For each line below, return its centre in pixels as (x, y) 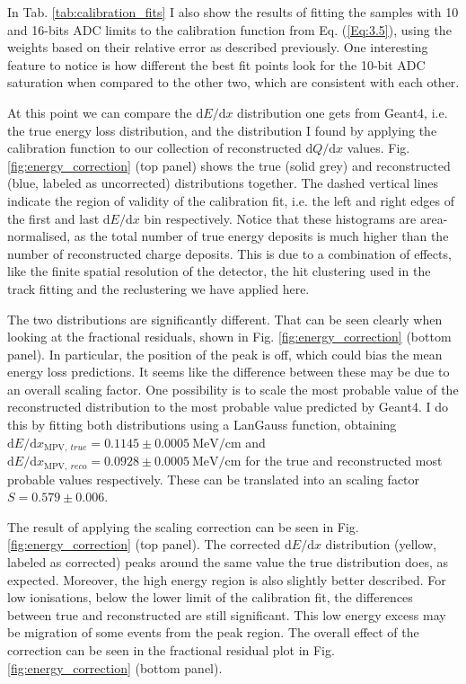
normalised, (39, 236)
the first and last (53, 218)
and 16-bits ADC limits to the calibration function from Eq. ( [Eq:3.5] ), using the (229, 29)
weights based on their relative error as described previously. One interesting (218, 47)
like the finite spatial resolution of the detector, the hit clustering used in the (219, 271)
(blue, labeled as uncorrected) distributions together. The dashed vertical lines (223, 183)
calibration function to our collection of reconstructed (154, 148)
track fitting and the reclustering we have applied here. (158, 288)
